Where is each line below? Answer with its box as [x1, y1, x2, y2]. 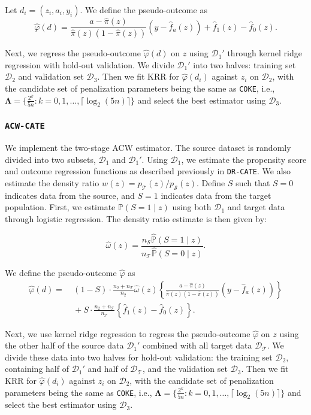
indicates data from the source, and [5, 189, 135, 201]
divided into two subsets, [5, 153, 96, 165]
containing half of [5, 362, 69, 375]
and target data [227, 201, 285, 213]
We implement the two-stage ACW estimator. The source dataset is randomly [5, 141, 291, 154]
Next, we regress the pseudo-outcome [5, 47, 141, 59]
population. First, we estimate [5, 201, 116, 213]
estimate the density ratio [5, 177, 99, 189]
